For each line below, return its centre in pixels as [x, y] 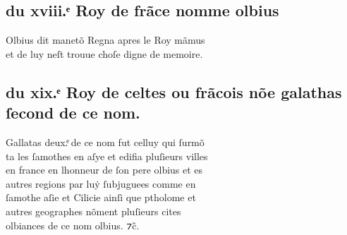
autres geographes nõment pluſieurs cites [93, 211]
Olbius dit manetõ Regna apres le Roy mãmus [105, 40]
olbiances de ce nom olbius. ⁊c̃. [73, 225]
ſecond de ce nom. [73, 113]
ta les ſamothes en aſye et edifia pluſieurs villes [107, 156]
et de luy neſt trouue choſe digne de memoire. [104, 53]
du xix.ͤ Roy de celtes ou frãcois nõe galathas [174, 91]
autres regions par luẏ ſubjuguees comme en [101, 183]
